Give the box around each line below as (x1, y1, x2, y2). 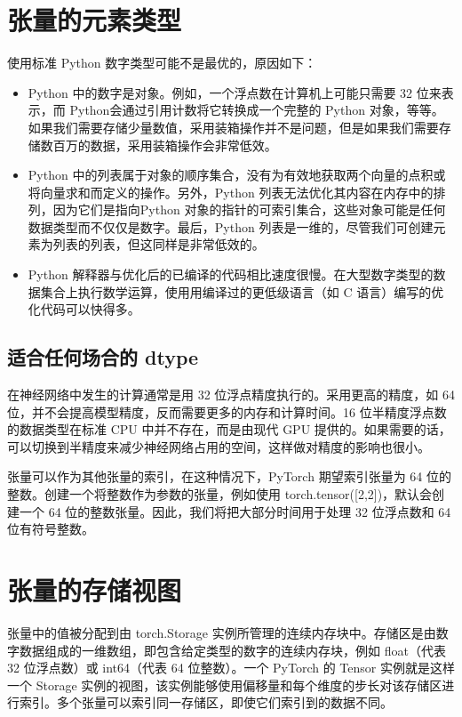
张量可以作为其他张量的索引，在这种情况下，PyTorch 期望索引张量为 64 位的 (7, 467, 451, 486)
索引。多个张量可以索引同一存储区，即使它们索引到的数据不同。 (19, 693, 393, 712)
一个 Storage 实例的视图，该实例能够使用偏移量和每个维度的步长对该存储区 (7, 675, 442, 694)
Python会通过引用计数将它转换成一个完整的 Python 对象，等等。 (69, 101, 444, 119)
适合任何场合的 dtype (7, 343, 199, 371)
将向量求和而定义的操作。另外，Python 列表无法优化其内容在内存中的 (28, 182, 434, 201)
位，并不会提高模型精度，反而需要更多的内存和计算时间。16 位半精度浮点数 (7, 402, 447, 421)
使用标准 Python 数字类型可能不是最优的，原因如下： (7, 53, 317, 72)
